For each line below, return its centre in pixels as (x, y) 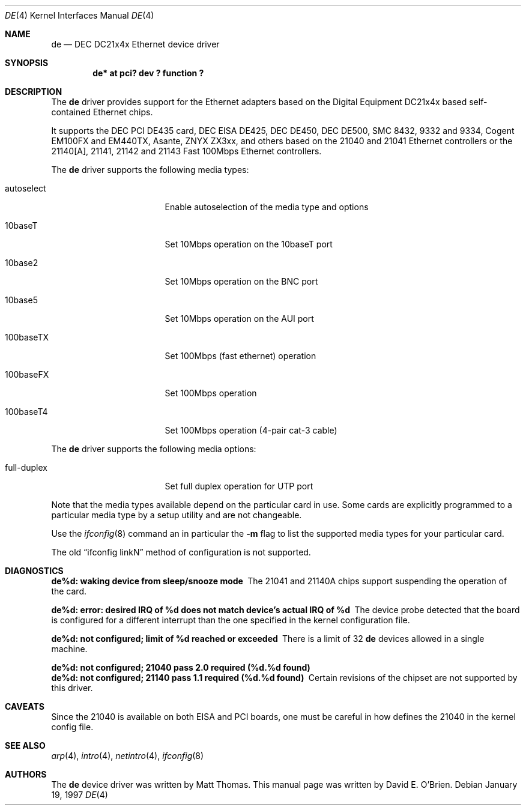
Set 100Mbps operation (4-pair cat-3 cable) (251, 430)
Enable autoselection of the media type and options (267, 207)
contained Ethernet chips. (102, 112)
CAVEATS (25, 706)
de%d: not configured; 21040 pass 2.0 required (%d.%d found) (181, 667)
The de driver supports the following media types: (150, 170)
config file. (72, 727)
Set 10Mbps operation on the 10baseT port (249, 244)
